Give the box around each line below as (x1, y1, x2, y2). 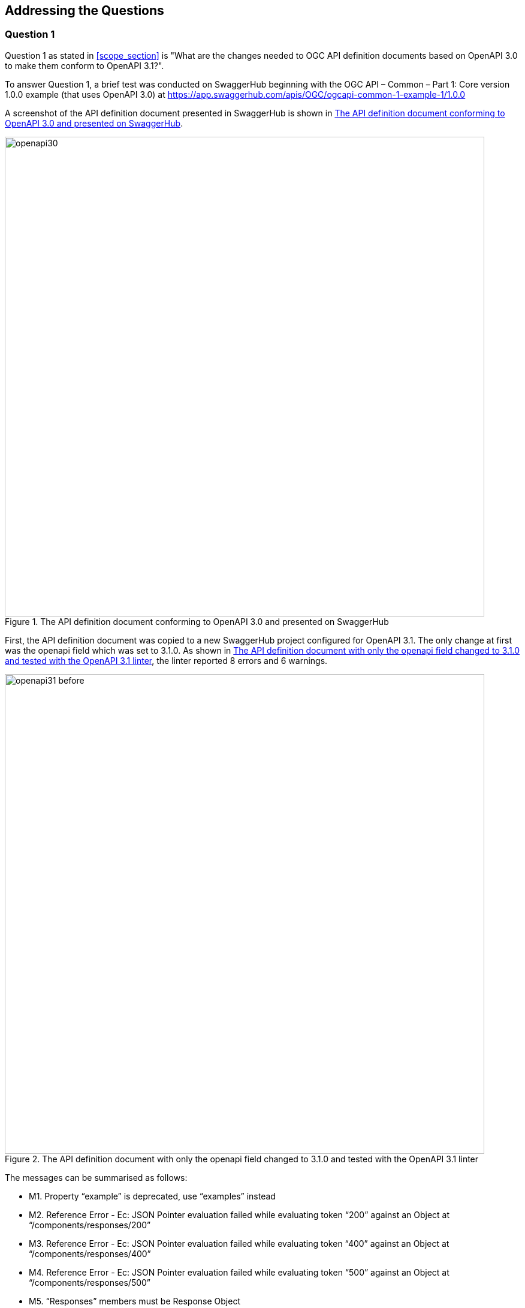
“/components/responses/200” (29, 1219, 151, 1230)
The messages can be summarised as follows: (5, 1172, 188, 1183)
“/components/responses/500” (29, 1277, 151, 1288)
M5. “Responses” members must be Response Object (29, 1295, 240, 1306)
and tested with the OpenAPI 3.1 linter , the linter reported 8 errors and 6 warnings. (5, 655, 328, 666)
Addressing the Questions (5, 3, 164, 18)
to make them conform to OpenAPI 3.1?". (5, 60, 164, 71)
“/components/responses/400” (29, 1248, 151, 1259)
